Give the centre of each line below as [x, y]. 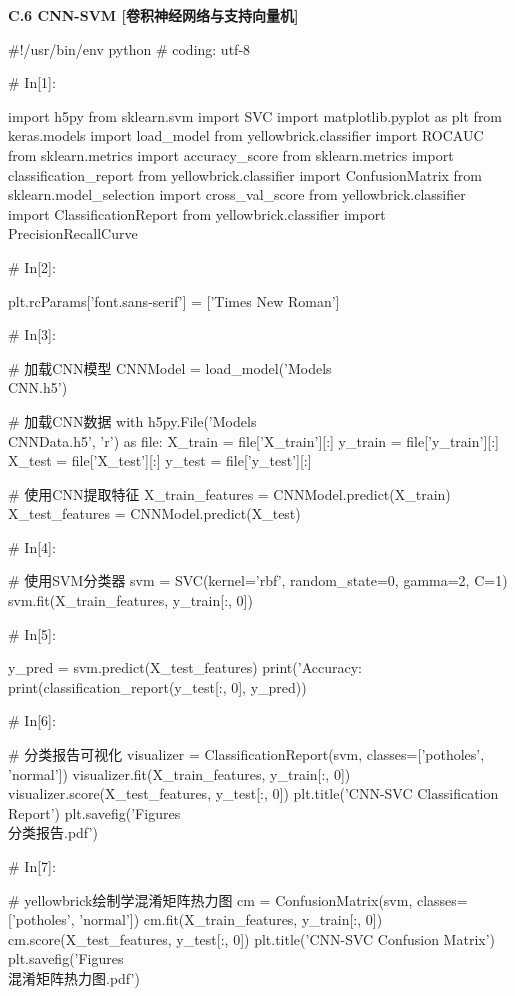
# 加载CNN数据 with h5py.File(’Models [132, 420]
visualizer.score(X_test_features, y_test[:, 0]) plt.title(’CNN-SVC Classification [253, 793]
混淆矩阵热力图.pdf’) [74, 977]
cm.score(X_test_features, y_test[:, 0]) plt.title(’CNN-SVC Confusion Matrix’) [252, 938]
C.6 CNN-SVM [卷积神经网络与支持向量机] [153, 15]
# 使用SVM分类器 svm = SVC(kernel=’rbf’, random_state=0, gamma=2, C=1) [258, 580]
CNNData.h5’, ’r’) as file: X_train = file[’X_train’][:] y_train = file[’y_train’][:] [253, 440]
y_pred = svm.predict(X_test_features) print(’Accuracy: [185, 667]
